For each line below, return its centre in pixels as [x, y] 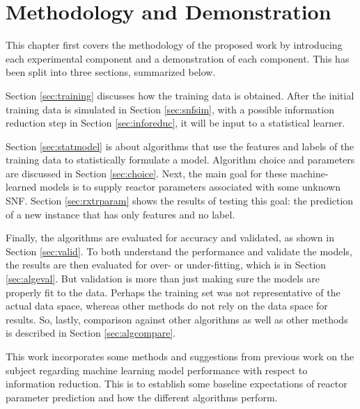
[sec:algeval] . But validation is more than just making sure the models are [163, 279]
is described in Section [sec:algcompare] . [91, 333]
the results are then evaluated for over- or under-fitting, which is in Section [166, 265]
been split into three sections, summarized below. [111, 72]
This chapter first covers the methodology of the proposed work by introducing [174, 45]
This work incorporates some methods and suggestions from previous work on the [180, 356]
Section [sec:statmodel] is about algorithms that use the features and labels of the [180, 146]
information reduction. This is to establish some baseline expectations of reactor [177, 384]
